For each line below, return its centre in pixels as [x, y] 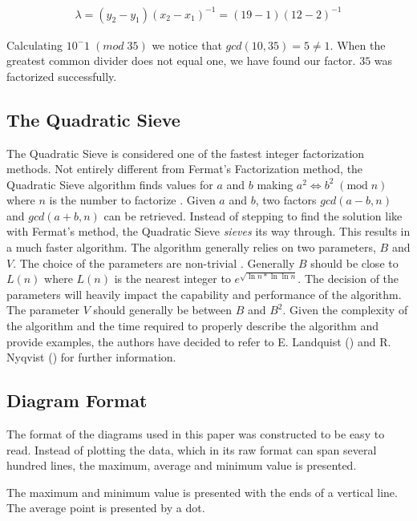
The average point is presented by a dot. [106, 508]
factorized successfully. [62, 76]
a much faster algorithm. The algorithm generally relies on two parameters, [191, 247]
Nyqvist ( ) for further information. [91, 357]
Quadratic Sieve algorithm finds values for [110, 184]
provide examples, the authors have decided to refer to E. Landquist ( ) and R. [199, 341]
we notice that [187, 44]
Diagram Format [77, 400]
